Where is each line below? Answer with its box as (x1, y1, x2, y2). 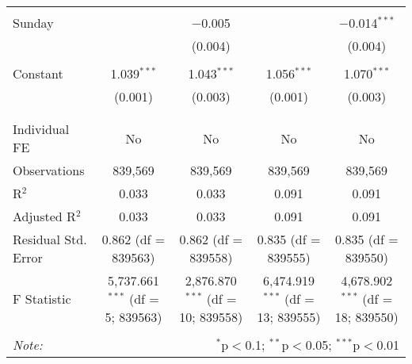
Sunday (13, 13, 54, 32)
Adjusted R (13, 207, 76, 225)
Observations (13, 161, 85, 179)
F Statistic (13, 289, 71, 308)
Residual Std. (13, 230, 87, 248)
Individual (13, 120, 70, 138)
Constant (13, 64, 63, 82)
